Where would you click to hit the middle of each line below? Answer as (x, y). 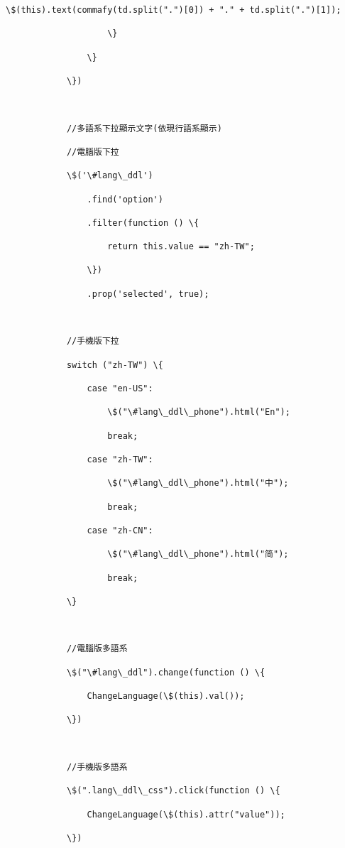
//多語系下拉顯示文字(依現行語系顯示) (144, 128)
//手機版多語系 (97, 767)
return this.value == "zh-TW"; (181, 247)
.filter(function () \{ (143, 223)
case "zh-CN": (120, 530)
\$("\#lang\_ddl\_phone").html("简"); (198, 554)
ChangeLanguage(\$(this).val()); (166, 696)
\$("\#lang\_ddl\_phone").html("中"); (198, 483)
